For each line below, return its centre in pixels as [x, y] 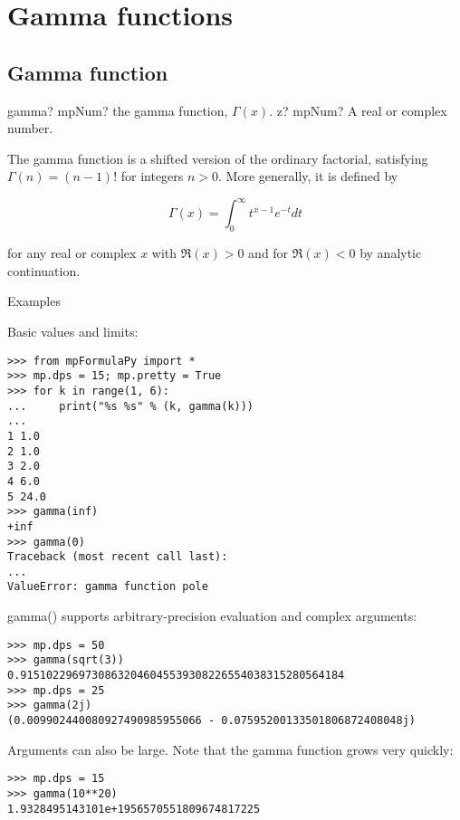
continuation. [44, 270]
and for [268, 253]
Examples [34, 301]
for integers [152, 176]
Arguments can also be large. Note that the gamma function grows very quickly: [230, 749]
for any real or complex [72, 253]
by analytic [391, 253]
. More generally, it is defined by [308, 176]
